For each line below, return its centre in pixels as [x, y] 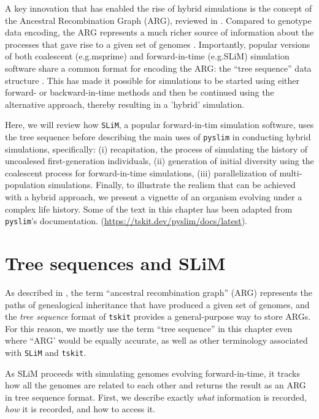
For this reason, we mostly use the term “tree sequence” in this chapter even [149, 328]
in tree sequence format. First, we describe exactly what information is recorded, [156, 397]
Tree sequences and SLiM [115, 263]
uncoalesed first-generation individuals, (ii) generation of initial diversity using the [159, 161]
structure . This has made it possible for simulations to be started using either [152, 80]
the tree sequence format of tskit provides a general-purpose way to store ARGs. [158, 316]
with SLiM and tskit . [46, 353]
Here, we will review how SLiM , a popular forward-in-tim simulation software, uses [159, 125]
